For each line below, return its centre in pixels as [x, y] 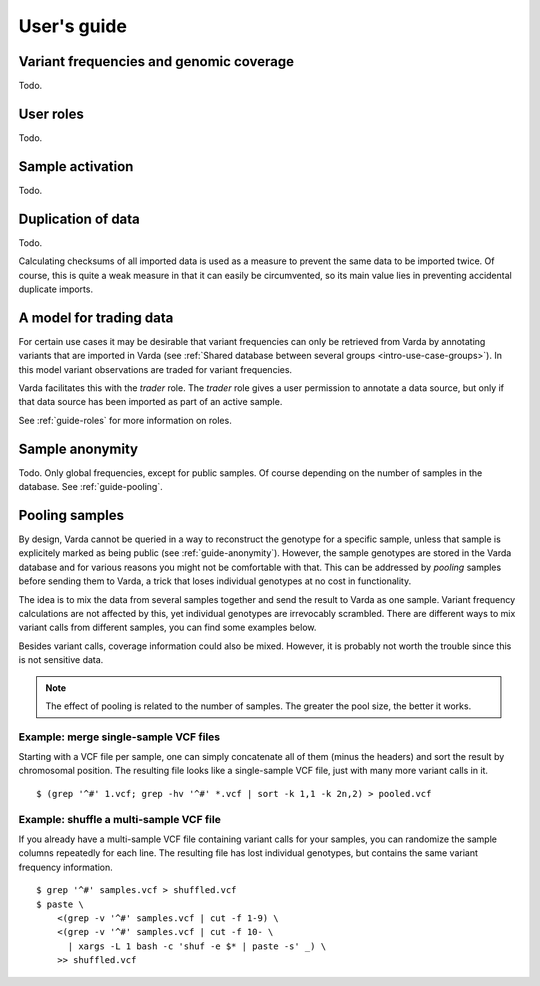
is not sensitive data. [61, 660]
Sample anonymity [78, 448]
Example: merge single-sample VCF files [119, 737]
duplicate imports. [56, 289]
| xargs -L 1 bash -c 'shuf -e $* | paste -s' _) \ [197, 946]
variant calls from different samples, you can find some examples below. [167, 627]
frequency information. [66, 867]
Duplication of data [79, 218]
